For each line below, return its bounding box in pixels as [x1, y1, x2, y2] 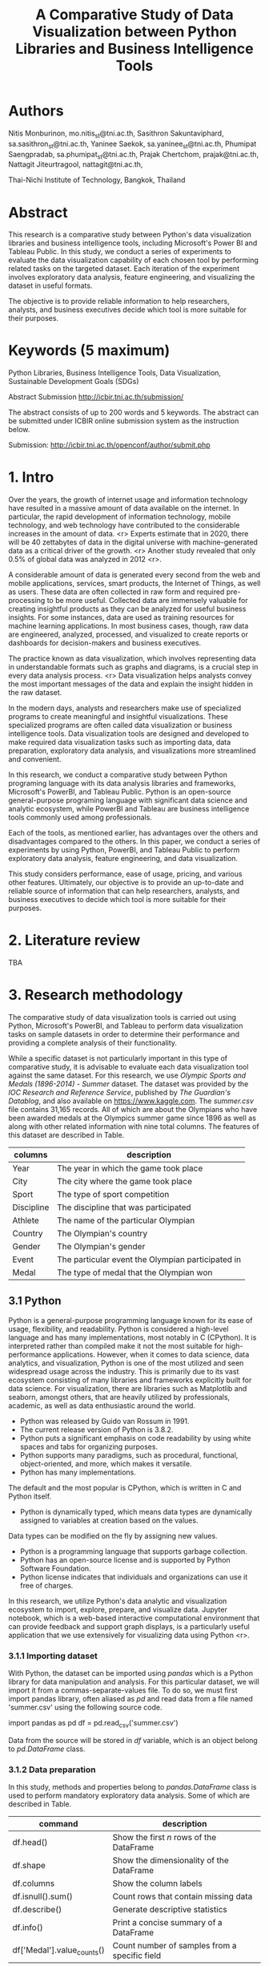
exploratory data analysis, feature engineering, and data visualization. [8, 854, 239, 864]
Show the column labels [112, 1878, 203, 1889]
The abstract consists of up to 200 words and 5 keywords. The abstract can [8, 407, 259, 418]
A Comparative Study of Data [35, 6, 234, 24]
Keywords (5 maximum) [8, 342, 171, 360]
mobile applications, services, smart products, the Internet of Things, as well [8, 579, 261, 589]
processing [8, 596, 46, 605]
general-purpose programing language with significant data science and [8, 795, 247, 805]
